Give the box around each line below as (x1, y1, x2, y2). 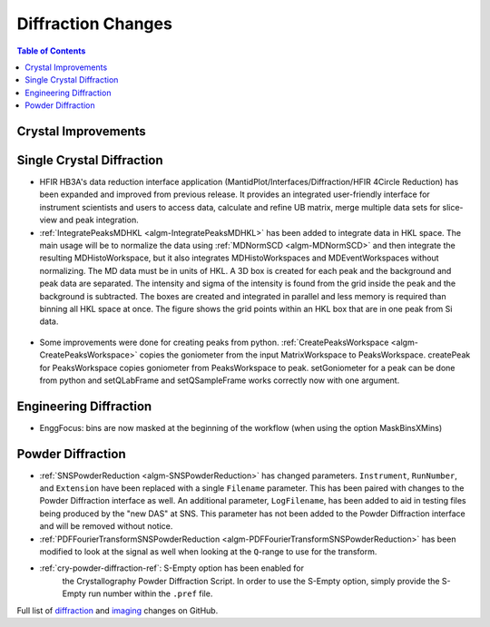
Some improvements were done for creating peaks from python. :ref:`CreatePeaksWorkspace (39, 337, 389, 348)
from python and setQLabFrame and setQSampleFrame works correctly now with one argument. (39, 375, 400, 386)
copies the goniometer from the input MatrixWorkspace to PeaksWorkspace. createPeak (139, 349, 471, 360)
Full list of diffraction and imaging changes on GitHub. (16, 604, 219, 616)
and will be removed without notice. (39, 521, 173, 532)
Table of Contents (16, 45, 86, 56)
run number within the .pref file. (87, 588, 213, 599)
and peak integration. (59, 214, 140, 226)
